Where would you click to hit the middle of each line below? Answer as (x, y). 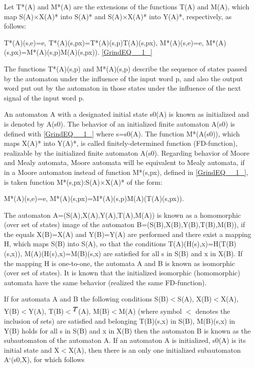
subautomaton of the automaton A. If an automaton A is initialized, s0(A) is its (125, 340)
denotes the (213, 311)
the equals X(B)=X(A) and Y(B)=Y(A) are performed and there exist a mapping (128, 234)
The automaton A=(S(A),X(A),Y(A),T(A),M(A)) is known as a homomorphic (123, 215)
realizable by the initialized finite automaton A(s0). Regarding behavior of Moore (127, 152)
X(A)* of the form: (134, 182)
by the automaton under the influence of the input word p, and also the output (124, 78)
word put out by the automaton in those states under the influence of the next (123, 88)
